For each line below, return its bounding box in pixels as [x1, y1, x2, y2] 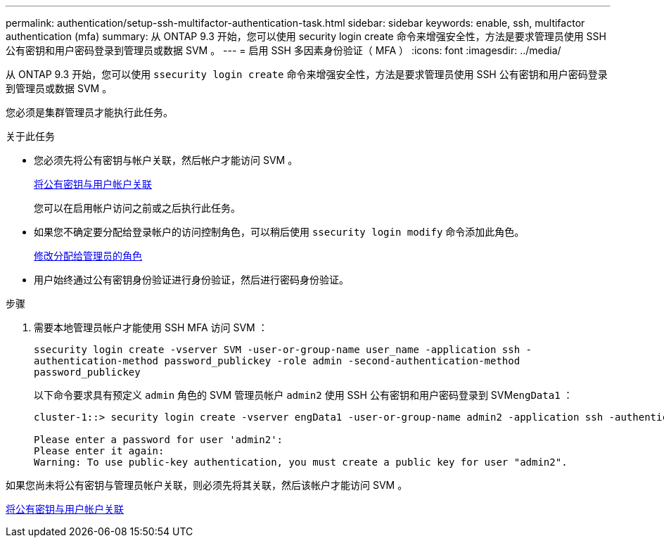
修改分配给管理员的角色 [34, 250, 142, 262]
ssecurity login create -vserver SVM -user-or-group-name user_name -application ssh [34, 344, 521, 355]
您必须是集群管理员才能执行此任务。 [6, 106, 173, 118]
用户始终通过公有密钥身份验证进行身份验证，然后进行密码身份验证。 [34, 274, 349, 286]
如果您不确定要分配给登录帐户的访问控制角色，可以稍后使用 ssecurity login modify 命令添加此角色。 [34, 226, 525, 238]
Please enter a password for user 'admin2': [34, 434, 283, 445]
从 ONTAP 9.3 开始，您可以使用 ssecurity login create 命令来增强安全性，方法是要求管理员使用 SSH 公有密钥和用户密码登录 [6, 68, 608, 80]
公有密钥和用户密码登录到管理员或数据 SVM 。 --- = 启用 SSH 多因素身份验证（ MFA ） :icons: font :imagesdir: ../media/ [6, 44, 561, 56]
